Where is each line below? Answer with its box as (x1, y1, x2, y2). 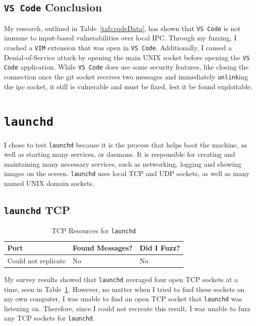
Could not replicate (7, 255, 66, 265)
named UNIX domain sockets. (4, 178, 94, 188)
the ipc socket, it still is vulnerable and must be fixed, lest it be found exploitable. (4, 81, 253, 91)
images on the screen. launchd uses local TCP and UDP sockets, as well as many (4, 168, 250, 179)
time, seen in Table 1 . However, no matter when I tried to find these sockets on (4, 284, 245, 294)
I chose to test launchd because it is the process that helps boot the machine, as (4, 139, 247, 149)
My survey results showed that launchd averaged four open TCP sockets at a (4, 274, 238, 284)
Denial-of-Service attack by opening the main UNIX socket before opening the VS (4, 52, 250, 62)
